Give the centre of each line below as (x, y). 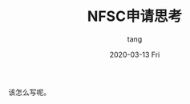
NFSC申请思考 (135, 16)
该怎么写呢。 (29, 92)
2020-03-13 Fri (135, 54)
